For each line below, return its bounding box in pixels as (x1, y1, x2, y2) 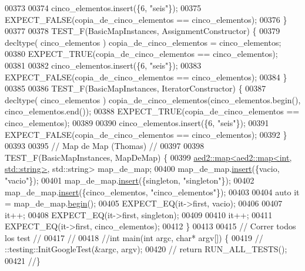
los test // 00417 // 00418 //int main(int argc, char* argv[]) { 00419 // (5, 231, 263, 243)
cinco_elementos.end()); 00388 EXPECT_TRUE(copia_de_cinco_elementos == (5, 105, 300, 117)
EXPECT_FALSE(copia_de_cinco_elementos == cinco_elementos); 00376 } (5, 13, 287, 25)
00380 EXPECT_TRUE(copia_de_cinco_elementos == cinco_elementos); (5, 48, 278, 60)
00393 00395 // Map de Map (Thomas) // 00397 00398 (5, 140, 205, 152)
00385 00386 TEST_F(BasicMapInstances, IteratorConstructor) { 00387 (5, 82, 266, 94)
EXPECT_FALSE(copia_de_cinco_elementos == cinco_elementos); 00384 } (5, 70, 287, 83)
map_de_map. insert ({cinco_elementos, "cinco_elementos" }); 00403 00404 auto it (5, 185, 300, 198)
